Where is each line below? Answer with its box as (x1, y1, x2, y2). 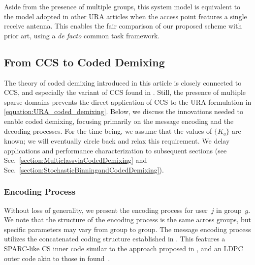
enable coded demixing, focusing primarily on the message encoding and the (4, 116, 234, 126)
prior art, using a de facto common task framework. (4, 30, 160, 40)
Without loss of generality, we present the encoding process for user (4, 205, 208, 215)
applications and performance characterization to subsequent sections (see (4, 145, 227, 155)
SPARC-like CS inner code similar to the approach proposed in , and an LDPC (4, 243, 243, 253)
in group (216, 205, 242, 215)
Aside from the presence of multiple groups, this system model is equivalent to (4, 1, 241, 11)
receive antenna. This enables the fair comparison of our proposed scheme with (4, 21, 242, 31)
